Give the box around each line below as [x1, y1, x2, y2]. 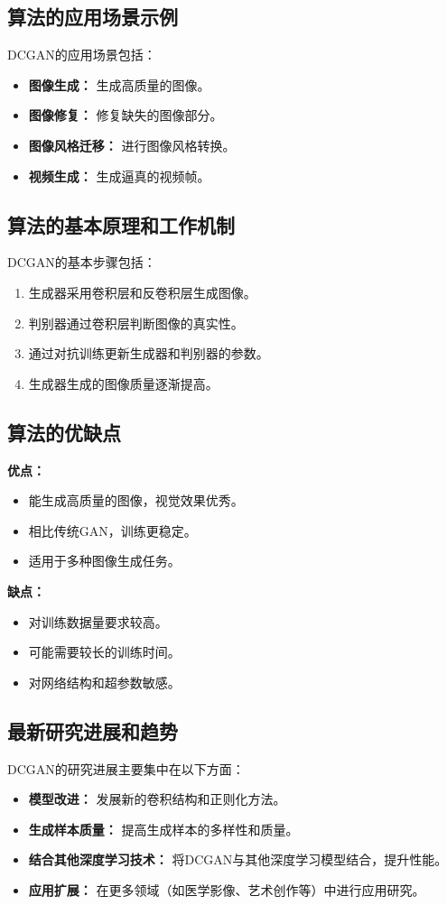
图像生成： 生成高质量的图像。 [28, 75, 210, 94]
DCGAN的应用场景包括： [7, 45, 156, 64]
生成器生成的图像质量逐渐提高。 [28, 374, 219, 392]
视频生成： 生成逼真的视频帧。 [28, 166, 210, 185]
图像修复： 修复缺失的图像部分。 [28, 106, 223, 125]
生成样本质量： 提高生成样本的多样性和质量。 [28, 819, 299, 838]
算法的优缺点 [7, 418, 121, 446]
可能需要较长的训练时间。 [28, 642, 181, 661]
